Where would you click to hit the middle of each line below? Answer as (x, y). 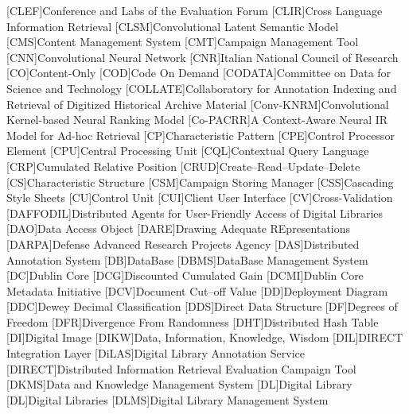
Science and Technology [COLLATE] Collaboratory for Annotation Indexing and (202, 88)
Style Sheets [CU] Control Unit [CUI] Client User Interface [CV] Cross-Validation (200, 197)
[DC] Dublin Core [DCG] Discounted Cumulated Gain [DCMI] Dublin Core (185, 275)
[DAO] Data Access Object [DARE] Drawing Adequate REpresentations (179, 228)
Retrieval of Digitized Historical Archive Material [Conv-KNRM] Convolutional (198, 104)
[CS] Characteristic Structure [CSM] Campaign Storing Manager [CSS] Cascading (200, 182)
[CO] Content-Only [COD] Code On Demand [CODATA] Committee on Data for (199, 73)
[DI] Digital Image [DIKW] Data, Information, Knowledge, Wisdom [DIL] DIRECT (205, 337)
